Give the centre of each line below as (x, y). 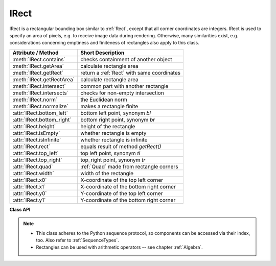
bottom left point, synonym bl (115, 113)
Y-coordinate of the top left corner (121, 193)
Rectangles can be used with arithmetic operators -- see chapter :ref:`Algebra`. (119, 247)
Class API (20, 209)
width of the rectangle (107, 173)
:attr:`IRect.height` (34, 126)
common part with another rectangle (124, 86)
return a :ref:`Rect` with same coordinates (130, 72)
